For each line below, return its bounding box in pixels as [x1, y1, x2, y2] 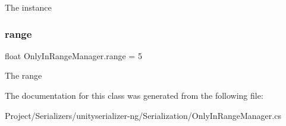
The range [5, 69, 42, 82]
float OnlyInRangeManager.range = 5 [5, 49, 142, 62]
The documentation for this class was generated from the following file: [5, 89, 263, 101]
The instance [5, 1, 52, 13]
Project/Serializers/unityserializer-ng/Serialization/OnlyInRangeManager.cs [5, 109, 281, 121]
